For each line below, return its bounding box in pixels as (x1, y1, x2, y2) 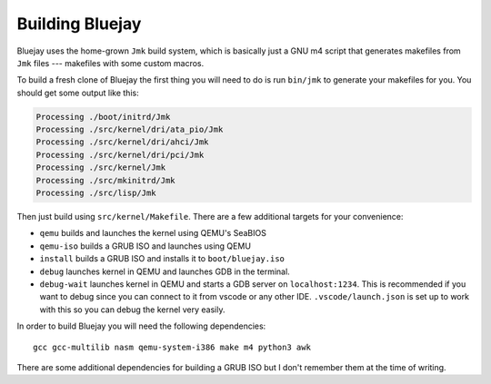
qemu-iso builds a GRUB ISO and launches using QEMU (39, 241, 252, 251)
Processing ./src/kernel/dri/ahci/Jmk (35, 137, 209, 147)
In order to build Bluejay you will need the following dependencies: (16, 320, 266, 331)
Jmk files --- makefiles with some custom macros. (16, 57, 205, 68)
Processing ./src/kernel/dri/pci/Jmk (35, 150, 205, 160)
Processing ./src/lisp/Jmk (35, 188, 156, 199)
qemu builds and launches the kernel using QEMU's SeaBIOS (39, 228, 267, 239)
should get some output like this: (16, 87, 140, 98)
